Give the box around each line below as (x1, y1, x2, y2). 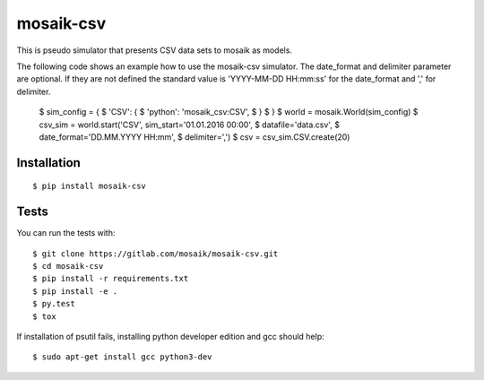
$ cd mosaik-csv (32, 261, 104, 271)
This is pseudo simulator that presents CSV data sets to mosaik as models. (16, 45, 293, 56)
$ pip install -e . (32, 286, 118, 296)
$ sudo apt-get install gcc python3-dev (32, 352, 212, 362)
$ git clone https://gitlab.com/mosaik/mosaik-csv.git (32, 248, 279, 259)
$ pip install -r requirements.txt (32, 273, 189, 284)
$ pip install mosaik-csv (32, 181, 147, 192)
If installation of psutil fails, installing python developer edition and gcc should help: (16, 331, 324, 341)
